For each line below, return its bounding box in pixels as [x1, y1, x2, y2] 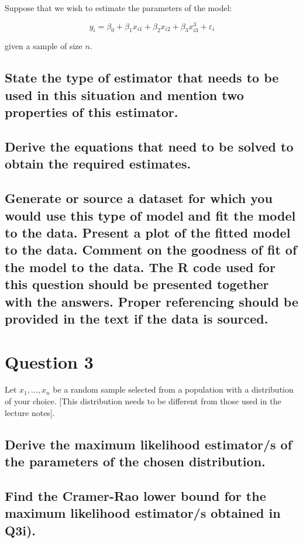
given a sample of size [5, 40, 82, 52]
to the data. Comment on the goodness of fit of [5, 240, 297, 259]
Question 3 [5, 349, 94, 373]
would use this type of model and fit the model [5, 206, 296, 224]
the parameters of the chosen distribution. [5, 452, 266, 470]
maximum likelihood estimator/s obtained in [5, 504, 281, 522]
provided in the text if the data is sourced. [5, 309, 268, 327]
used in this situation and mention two [5, 85, 244, 104]
